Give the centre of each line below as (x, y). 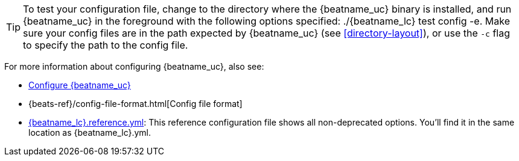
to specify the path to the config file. (106, 45)
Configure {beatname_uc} (80, 85)
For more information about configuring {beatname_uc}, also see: (134, 66)
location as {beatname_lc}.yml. (90, 132)
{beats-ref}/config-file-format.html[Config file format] (135, 104)
